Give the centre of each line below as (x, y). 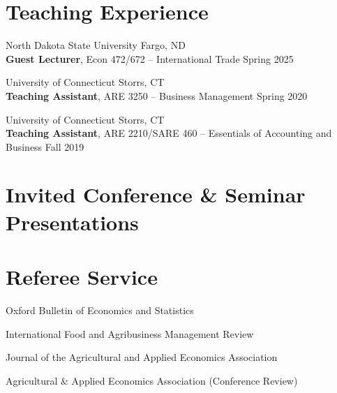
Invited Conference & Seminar (156, 194)
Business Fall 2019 (45, 146)
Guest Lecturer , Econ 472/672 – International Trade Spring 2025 (150, 58)
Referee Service (82, 277)
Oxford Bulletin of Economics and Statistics (100, 310)
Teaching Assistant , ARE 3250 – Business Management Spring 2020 (157, 95)
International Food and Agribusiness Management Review (130, 333)
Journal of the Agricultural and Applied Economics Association (142, 357)
